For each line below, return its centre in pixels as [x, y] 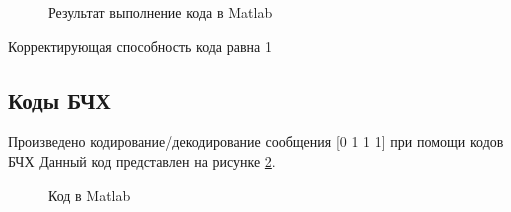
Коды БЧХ [59, 99]
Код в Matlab [89, 194]
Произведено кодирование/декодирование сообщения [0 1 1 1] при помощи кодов [256, 141]
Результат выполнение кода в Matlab [160, 12]
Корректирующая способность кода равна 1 [140, 45]
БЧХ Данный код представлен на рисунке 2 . [142, 160]
